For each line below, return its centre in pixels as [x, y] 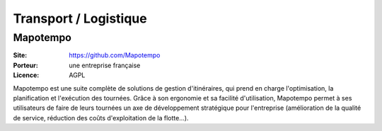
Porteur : [25, 65]
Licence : [26, 75]
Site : [20, 55]
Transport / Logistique [80, 18]
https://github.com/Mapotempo [115, 55]
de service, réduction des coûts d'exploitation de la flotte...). [101, 118]
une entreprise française [105, 65]
